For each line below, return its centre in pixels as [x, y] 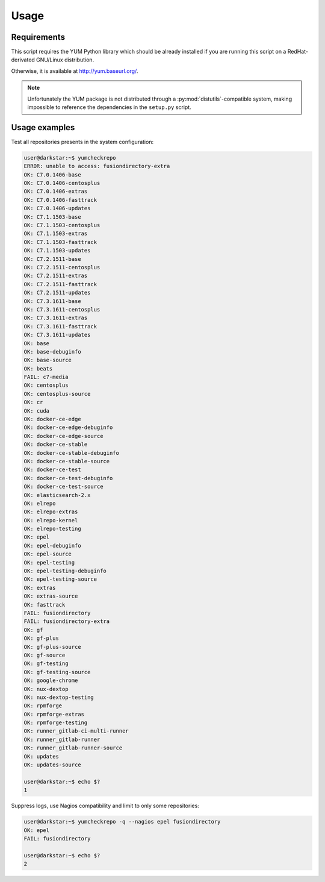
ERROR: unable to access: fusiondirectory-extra [97, 166]
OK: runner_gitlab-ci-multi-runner [76, 731]
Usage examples [43, 127]
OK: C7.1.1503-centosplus [62, 225]
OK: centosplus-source [57, 394]
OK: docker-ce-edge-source [63, 436]
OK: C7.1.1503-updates [57, 251]
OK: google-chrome [51, 680]
